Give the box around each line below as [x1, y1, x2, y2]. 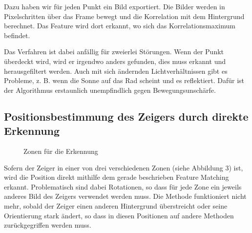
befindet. [4, 30, 30, 40]
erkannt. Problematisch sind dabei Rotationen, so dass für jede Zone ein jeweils [4, 181, 242, 191]
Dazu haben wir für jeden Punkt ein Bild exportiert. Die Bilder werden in [4, 1, 225, 11]
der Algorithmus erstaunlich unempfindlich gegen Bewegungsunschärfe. [4, 85, 216, 95]
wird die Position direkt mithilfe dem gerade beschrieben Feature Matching [4, 172, 229, 182]
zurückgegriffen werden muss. [4, 220, 91, 230]
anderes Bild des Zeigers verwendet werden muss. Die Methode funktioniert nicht [4, 191, 247, 201]
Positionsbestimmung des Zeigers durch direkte [4, 108, 249, 124]
